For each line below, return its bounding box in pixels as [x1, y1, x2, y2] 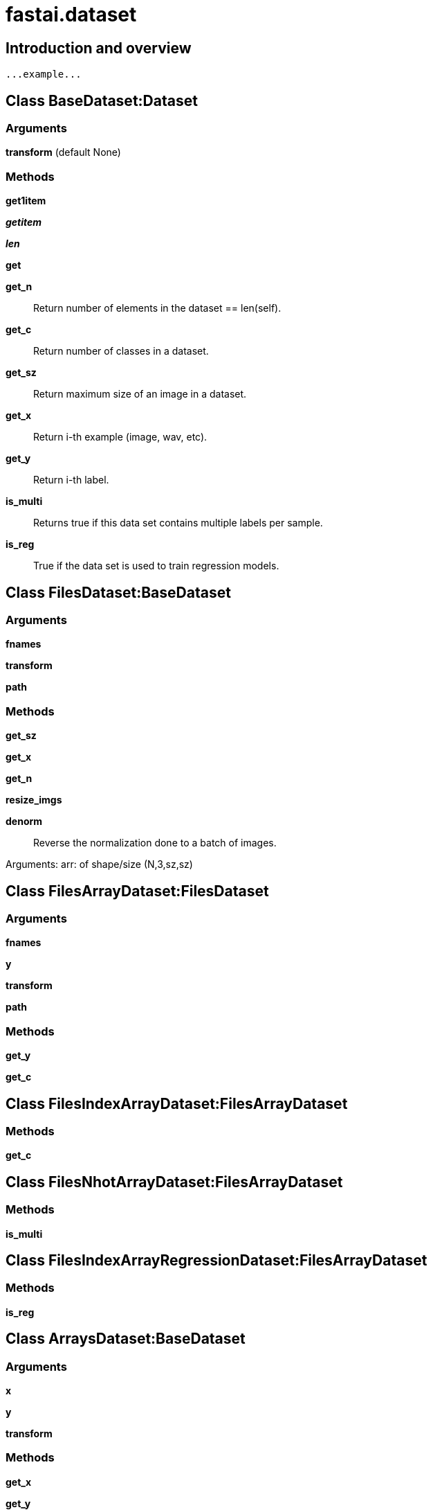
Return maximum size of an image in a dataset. [33, 388, 247, 400]
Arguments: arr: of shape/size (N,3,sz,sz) [6, 858, 193, 871]
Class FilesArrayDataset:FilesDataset [6, 882, 269, 900]
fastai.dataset [6, 3, 137, 26]
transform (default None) [6, 146, 121, 159]
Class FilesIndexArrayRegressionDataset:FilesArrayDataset [6, 1251, 427, 1269]
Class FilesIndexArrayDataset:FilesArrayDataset [6, 1094, 348, 1112]
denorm [6, 815, 43, 828]
